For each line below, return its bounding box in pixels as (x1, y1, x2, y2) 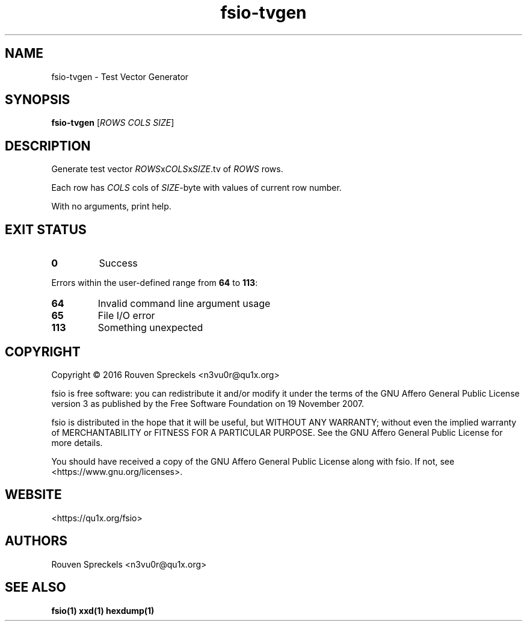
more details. (51, 437, 103, 448)
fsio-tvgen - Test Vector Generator (51, 71, 189, 82)
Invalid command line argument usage (97, 297, 271, 310)
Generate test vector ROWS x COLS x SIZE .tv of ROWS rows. (51, 164, 283, 175)
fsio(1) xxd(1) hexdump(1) (51, 605, 155, 616)
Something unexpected (97, 321, 203, 334)
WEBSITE (5, 487, 62, 503)
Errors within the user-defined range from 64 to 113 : (51, 277, 258, 288)
